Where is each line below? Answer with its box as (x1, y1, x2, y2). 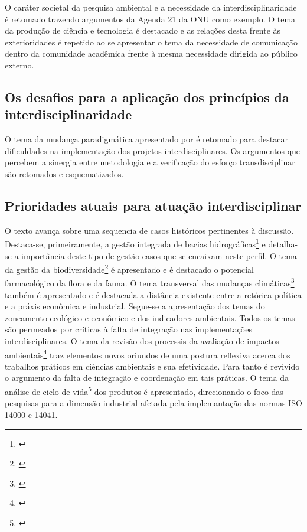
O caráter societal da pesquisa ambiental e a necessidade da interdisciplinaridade (5, 1, 297, 13)
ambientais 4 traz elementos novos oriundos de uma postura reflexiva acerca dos (5, 347, 290, 361)
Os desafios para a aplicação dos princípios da (5, 87, 289, 106)
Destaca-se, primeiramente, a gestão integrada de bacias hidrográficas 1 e (5, 236, 266, 250)
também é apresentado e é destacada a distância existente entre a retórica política (5, 288, 302, 301)
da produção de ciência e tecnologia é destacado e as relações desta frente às (5, 24, 281, 37)
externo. (5, 58, 34, 71)
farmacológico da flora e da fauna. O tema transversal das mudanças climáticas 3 (5, 275, 295, 289)
